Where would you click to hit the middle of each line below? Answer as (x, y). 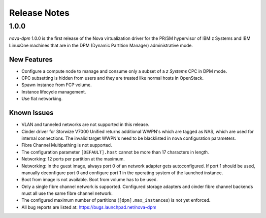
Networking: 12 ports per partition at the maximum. (73, 159)
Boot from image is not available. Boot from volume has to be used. (90, 180)
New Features (31, 59)
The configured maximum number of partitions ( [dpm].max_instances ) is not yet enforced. (116, 200)
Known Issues (31, 113)
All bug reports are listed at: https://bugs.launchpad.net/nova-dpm (89, 207)
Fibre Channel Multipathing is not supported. (67, 145)
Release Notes (39, 13)
